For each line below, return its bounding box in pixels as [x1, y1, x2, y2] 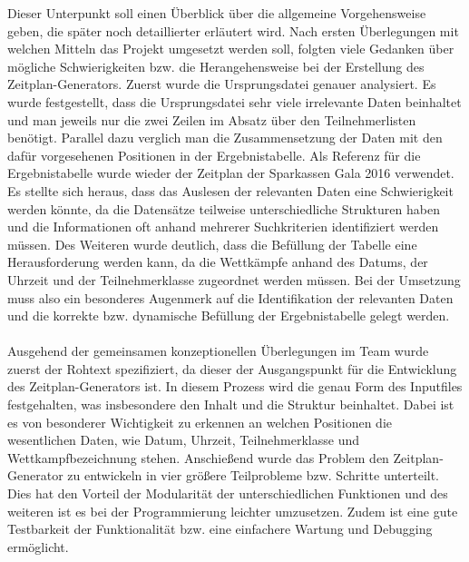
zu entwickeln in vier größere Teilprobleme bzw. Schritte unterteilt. [67, 466, 440, 485]
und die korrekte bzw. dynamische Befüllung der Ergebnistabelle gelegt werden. [7, 306, 450, 325]
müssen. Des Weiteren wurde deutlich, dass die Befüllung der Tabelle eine [7, 234, 417, 253]
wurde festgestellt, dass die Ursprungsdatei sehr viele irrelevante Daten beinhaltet [7, 92, 462, 111]
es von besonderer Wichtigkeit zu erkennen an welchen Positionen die [7, 412, 393, 431]
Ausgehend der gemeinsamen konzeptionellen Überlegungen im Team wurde [7, 341, 429, 360]
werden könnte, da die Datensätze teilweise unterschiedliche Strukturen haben [7, 199, 440, 218]
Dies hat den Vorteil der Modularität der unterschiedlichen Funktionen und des [7, 484, 448, 503]
